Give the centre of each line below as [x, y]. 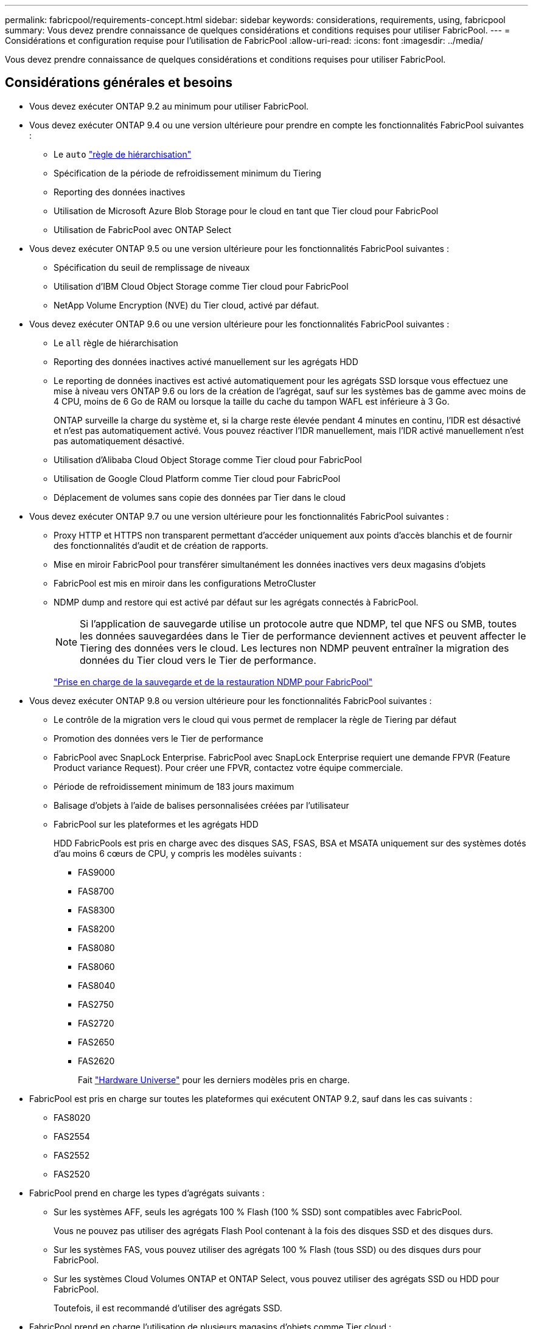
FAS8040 [97, 985]
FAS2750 [96, 1004]
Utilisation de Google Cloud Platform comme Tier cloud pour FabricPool [197, 478]
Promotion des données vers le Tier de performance [159, 738]
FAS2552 [72, 1155]
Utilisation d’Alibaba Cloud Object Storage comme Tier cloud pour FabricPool [208, 459]
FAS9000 [96, 872]
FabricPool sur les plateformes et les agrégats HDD [156, 824]
